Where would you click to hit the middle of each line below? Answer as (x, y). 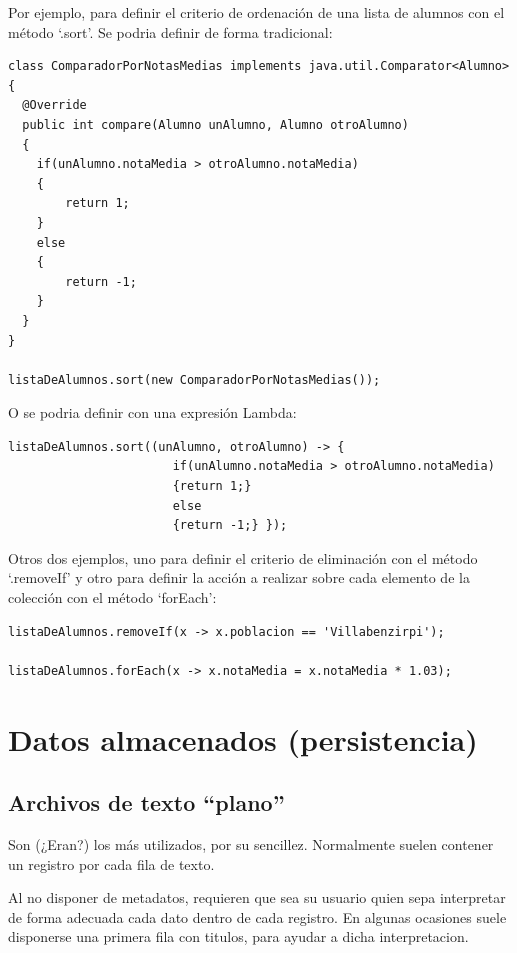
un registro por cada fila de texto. (111, 863)
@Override (54, 105)
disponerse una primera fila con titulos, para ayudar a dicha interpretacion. (238, 936)
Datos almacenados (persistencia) (243, 738)
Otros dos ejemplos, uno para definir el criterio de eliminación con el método (243, 557)
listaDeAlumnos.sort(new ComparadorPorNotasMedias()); (194, 379)
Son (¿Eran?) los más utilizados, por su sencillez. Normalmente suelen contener (251, 843)
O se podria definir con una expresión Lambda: (152, 412)
